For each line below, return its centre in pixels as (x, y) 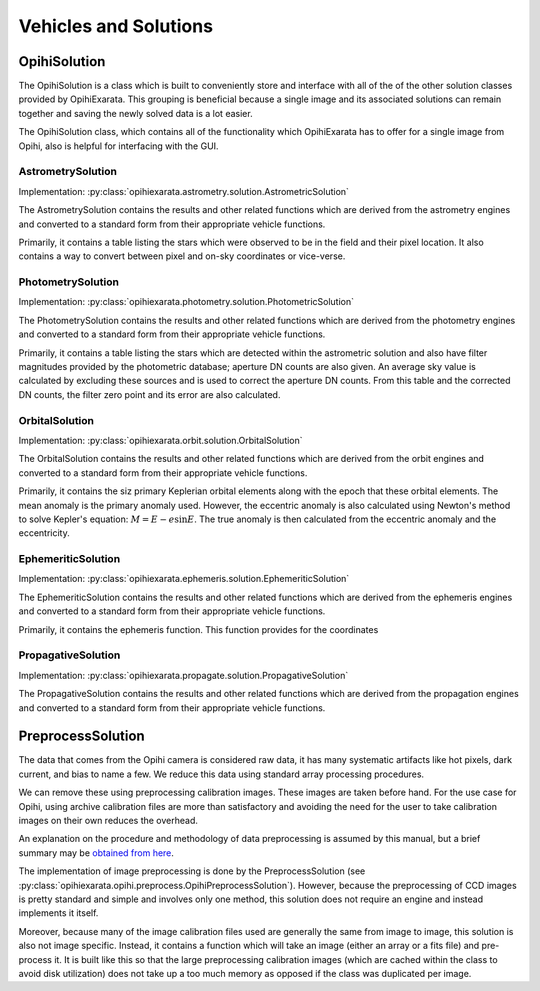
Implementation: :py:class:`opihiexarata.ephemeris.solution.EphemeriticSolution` (184, 579)
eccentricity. (44, 533)
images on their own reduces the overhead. (108, 820)
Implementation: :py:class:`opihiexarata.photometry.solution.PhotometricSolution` (186, 302)
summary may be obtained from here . (96, 852)
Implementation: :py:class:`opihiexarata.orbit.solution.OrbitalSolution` (161, 440)
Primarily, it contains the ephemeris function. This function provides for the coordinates (198, 629)
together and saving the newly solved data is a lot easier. (136, 113)
